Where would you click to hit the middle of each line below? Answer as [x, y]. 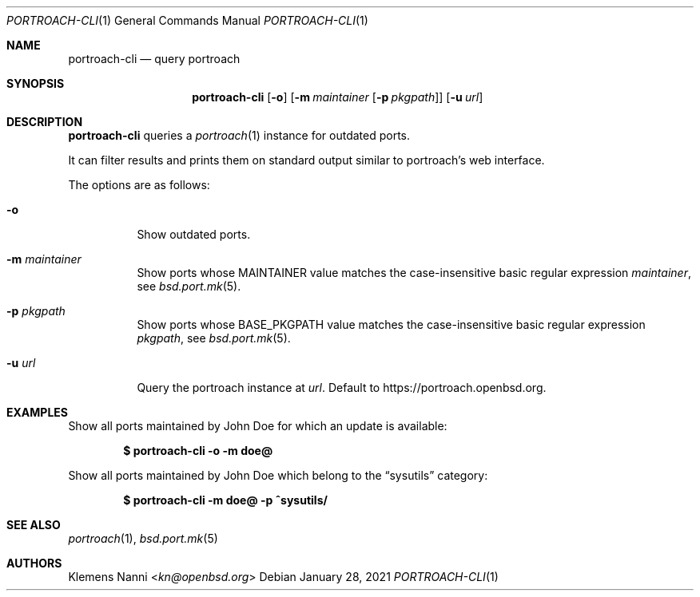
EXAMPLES [37, 412]
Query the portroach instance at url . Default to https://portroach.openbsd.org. [342, 387]
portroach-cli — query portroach [154, 59]
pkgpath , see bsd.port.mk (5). [214, 338]
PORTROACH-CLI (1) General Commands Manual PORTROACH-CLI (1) [187, 20]
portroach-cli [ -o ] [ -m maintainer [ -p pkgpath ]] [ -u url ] [338, 97]
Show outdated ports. [194, 234]
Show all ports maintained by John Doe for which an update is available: [258, 426]
